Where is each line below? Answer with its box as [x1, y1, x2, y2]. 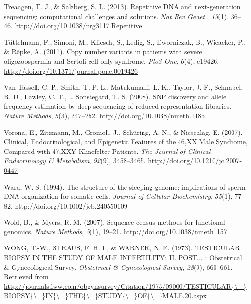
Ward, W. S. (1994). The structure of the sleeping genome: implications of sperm [4, 181, 246, 191]
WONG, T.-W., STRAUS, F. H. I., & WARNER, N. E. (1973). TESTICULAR [4, 243, 240, 253]
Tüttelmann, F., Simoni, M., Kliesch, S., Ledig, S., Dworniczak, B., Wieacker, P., [4, 37, 246, 47]
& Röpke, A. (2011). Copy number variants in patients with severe [4, 46, 202, 57]
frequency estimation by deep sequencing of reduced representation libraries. [4, 101, 232, 111]
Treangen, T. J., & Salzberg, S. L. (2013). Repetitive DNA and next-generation [4, 1, 241, 11]
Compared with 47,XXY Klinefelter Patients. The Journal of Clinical [4, 146, 211, 156]
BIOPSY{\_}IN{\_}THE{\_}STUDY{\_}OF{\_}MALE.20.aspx [4, 290, 207, 301]
